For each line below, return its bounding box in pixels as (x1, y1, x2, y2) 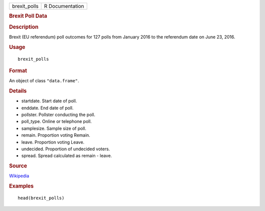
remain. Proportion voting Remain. (21, 132, 90, 138)
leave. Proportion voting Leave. (21, 139, 84, 145)
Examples (9, 183, 34, 189)
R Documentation (44, 3, 84, 9)
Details (9, 88, 27, 94)
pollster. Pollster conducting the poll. (21, 112, 96, 117)
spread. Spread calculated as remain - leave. (21, 153, 112, 159)
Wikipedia (9, 173, 29, 179)
